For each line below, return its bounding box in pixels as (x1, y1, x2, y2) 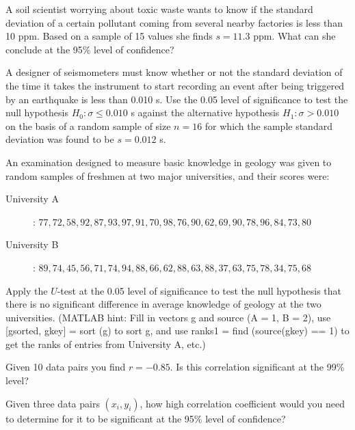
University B (5, 237, 59, 252)
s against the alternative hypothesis (131, 105, 280, 120)
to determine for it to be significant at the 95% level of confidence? (5, 411, 286, 425)
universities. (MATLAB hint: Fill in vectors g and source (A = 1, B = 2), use (5, 310, 331, 324)
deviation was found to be (5, 132, 114, 146)
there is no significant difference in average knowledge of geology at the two (5, 297, 321, 311)
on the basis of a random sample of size (5, 118, 171, 133)
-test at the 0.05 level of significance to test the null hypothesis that (57, 283, 341, 297)
